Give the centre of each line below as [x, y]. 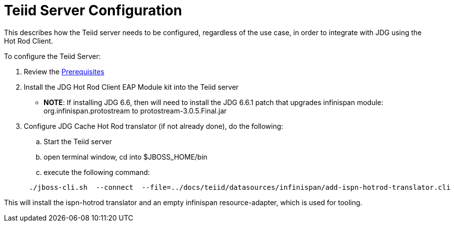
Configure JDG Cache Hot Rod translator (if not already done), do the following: [153, 126]
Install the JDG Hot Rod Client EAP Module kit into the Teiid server [131, 87]
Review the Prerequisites [64, 71]
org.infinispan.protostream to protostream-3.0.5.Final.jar [135, 111]
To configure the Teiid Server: [52, 56]
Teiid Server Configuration [93, 10]
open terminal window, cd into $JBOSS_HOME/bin [126, 157]
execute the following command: [97, 172]
